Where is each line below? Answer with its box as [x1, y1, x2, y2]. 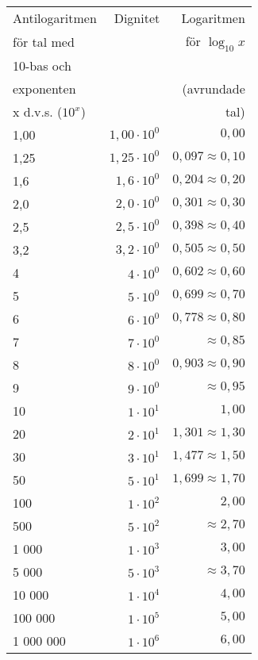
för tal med [13, 33, 75, 52]
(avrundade [182, 79, 245, 98]
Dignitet [114, 9, 160, 27]
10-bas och [13, 56, 71, 75]
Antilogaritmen [13, 9, 97, 27]
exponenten [13, 79, 76, 98]
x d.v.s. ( [13, 102, 63, 121]
